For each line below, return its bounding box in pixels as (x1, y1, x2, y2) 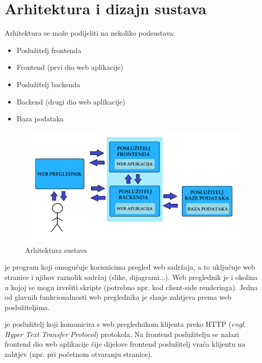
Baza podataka (16, 113, 64, 124)
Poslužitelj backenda (16, 79, 81, 89)
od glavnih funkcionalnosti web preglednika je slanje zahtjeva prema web (5, 292, 232, 302)
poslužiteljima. (5, 301, 50, 312)
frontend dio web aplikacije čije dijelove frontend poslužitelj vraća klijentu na (5, 339, 246, 349)
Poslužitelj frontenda (16, 44, 82, 55)
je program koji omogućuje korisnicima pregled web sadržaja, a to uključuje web (5, 262, 255, 272)
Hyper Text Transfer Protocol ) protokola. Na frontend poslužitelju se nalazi (5, 328, 239, 339)
